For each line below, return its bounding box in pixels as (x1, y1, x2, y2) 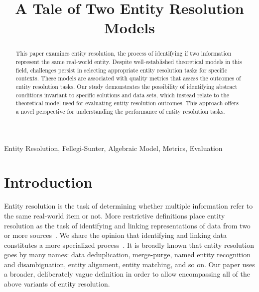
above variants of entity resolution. (4, 279, 110, 289)
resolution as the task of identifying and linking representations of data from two (4, 220, 251, 230)
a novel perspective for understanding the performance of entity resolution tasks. (15, 107, 225, 115)
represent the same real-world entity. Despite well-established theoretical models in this (15, 58, 242, 66)
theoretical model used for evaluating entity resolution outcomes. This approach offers (15, 99, 239, 107)
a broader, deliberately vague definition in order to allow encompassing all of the (4, 269, 250, 279)
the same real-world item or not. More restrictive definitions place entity (4, 210, 225, 220)
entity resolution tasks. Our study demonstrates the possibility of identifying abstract (15, 82, 238, 90)
